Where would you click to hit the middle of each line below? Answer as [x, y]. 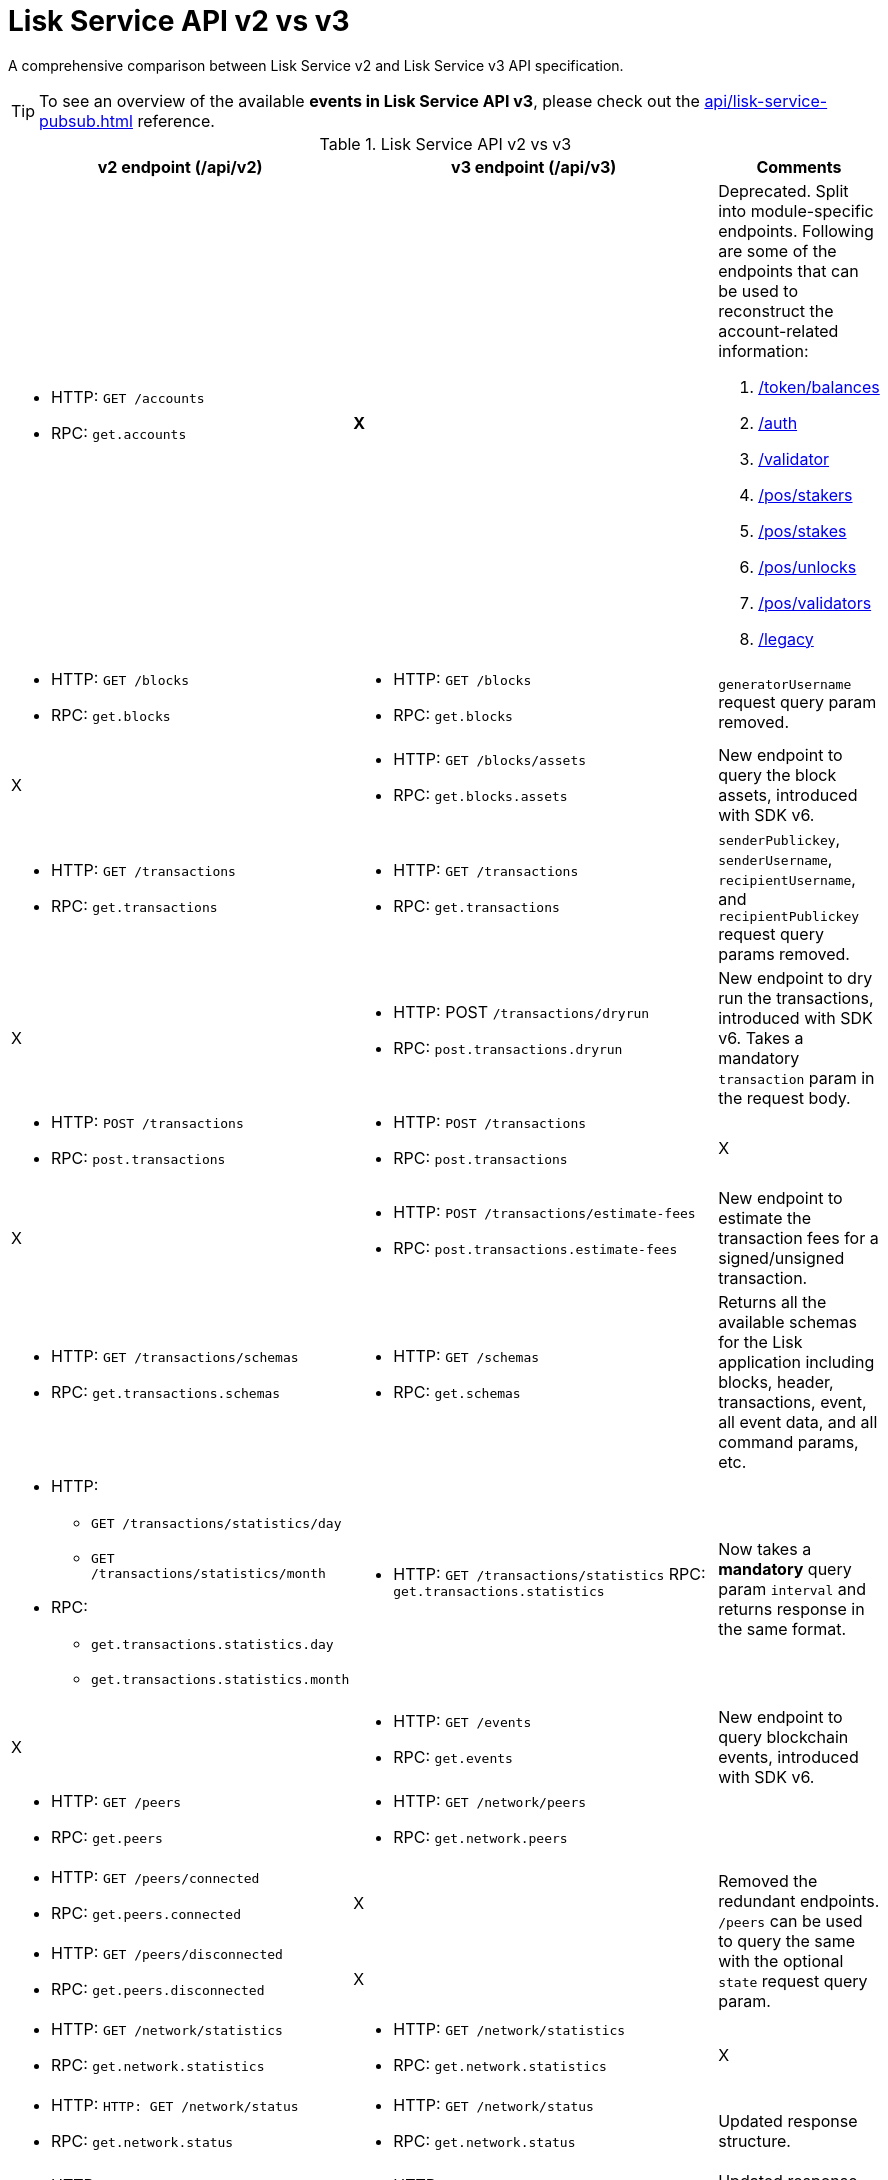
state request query [793, 1980]
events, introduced [788, 1756]
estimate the [764, 1217]
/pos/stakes [802, 530]
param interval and [792, 1589]
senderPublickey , [779, 838]
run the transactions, [796, 997]
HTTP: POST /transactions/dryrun [521, 1011]
